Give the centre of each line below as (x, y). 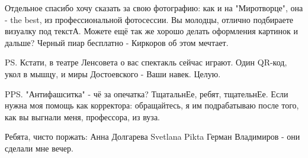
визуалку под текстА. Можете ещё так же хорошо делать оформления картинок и (151, 31)
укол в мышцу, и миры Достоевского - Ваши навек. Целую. (113, 73)
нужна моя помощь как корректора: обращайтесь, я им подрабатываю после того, (152, 105)
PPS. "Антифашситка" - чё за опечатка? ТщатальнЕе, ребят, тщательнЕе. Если (147, 93)
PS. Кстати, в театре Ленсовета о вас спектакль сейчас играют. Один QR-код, (146, 62)
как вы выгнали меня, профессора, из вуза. (83, 116)
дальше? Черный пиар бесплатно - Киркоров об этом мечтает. (117, 42)
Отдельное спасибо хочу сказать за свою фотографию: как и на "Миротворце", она (154, 8)
